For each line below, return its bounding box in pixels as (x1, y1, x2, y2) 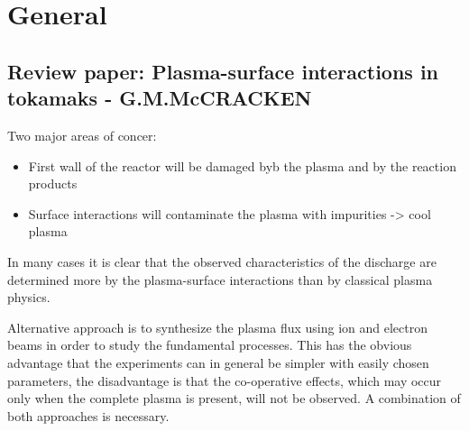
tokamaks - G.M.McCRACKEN (7, 84, 312, 112)
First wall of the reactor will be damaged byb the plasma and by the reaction (28, 156, 456, 175)
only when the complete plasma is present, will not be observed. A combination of (7, 389, 461, 408)
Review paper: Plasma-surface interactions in (7, 57, 439, 85)
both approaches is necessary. (7, 406, 170, 425)
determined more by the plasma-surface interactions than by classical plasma (7, 270, 433, 289)
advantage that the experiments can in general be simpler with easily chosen (7, 353, 429, 371)
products (28, 174, 78, 193)
